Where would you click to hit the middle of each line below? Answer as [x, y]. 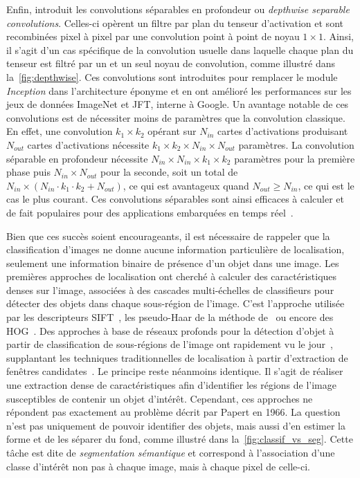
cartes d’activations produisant [283, 131]
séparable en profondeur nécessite [77, 158]
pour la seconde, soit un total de [169, 172]
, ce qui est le [326, 185]
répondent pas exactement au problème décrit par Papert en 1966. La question [173, 412]
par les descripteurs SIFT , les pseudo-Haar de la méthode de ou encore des [170, 317]
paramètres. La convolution [296, 144]
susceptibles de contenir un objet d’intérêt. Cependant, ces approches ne [160, 398]
